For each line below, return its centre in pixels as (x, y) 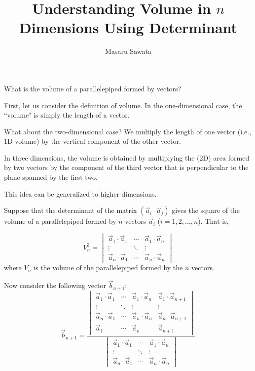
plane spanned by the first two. (51, 177)
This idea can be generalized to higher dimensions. (80, 193)
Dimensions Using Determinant (128, 27)
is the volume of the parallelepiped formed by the (108, 268)
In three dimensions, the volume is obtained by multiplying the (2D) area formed (127, 157)
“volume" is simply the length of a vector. (67, 115)
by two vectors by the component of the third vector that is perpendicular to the (126, 167)
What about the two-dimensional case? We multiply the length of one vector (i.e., (128, 131)
